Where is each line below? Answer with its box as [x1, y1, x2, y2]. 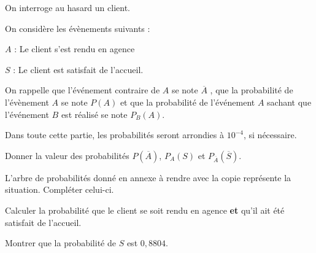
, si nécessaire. [243, 128, 297, 141]
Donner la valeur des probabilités [5, 149, 129, 162]
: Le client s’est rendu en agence [14, 42, 135, 55]
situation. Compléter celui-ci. [5, 183, 114, 196]
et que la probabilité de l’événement [120, 95, 255, 108]
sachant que [267, 95, 312, 108]
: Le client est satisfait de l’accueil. [13, 63, 144, 76]
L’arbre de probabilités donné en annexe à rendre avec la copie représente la [5, 171, 291, 184]
